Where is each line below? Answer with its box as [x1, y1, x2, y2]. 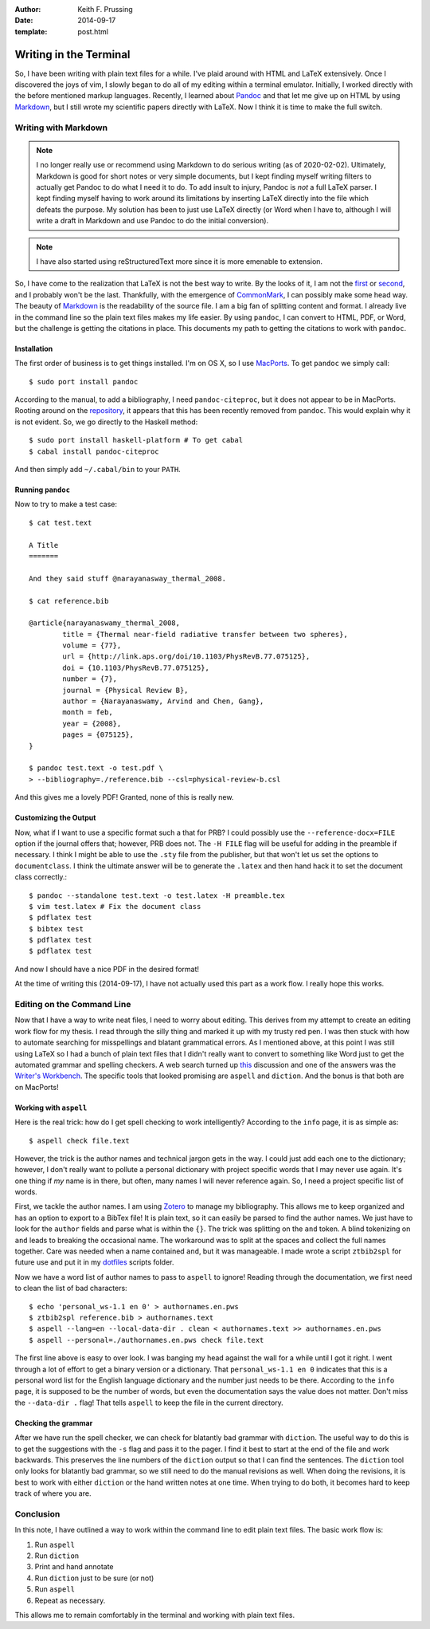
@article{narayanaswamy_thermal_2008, [29, 619, 181, 628]
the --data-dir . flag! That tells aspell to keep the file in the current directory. [14, 1398, 284, 1407]
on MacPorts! [14, 1082, 59, 1092]
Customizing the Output [14, 813, 96, 823]
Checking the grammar [14, 1418, 93, 1427]
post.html [77, 26, 109, 36]
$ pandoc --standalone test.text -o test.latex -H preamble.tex [29, 891, 286, 900]
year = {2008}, [62, 718, 122, 728]
